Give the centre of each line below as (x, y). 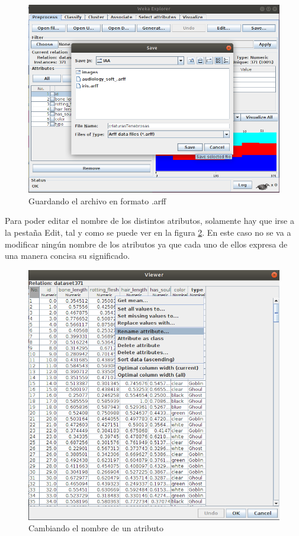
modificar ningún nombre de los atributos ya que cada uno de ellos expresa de (146, 244)
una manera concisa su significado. (67, 256)
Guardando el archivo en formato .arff (97, 200)
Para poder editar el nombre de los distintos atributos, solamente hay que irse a (149, 221)
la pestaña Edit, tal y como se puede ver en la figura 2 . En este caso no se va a (148, 232)
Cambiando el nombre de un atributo (96, 528)
